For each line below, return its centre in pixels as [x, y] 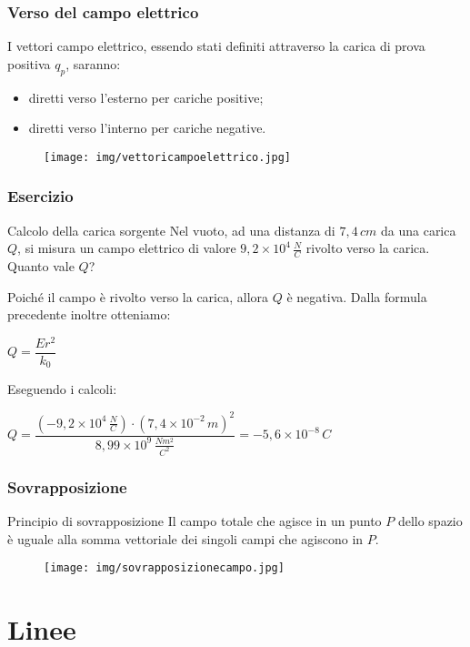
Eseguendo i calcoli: [62, 389]
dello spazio [430, 521]
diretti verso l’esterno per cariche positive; [146, 97]
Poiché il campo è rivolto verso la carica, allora [138, 296]
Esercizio [40, 196]
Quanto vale [41, 266]
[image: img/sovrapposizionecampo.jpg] [164, 568]
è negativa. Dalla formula [357, 296]
